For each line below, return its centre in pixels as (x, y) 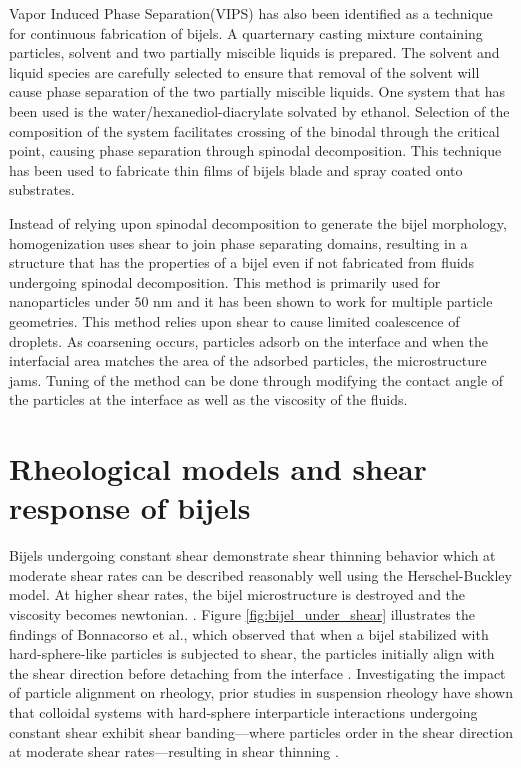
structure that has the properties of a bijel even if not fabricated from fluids (241, 262)
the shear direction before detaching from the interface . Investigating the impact (257, 672)
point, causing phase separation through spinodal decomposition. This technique (255, 150)
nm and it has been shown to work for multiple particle (323, 301)
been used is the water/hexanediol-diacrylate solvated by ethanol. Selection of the (259, 110)
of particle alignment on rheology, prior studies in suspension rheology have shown (261, 692)
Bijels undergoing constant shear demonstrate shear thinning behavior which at (252, 555)
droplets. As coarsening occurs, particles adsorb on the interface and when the (249, 340)
